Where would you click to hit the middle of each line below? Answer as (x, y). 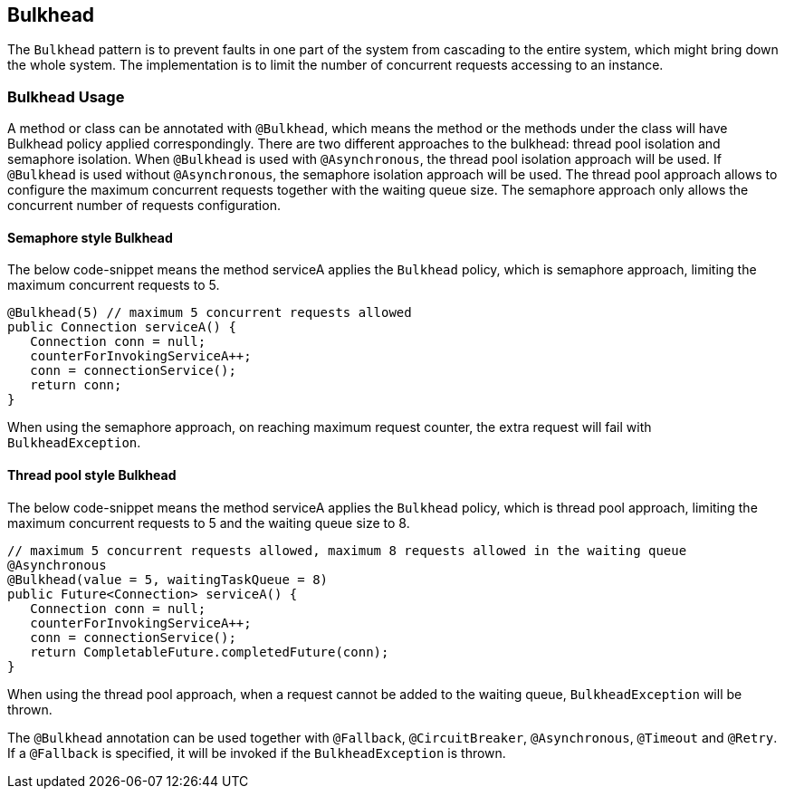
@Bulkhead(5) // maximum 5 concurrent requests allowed (210, 313)
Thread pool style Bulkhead (92, 475)
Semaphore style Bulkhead (90, 237)
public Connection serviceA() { (122, 327)
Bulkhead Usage (66, 96)
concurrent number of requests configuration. (144, 206)
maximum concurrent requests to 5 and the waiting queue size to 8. (209, 523)
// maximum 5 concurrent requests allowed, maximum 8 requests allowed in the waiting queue (347, 550)
